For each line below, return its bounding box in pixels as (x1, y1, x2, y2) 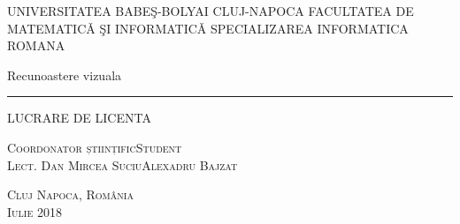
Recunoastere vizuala (7, 65, 122, 84)
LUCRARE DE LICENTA (7, 108, 151, 127)
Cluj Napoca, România (7, 185, 134, 204)
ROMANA (7, 36, 65, 55)
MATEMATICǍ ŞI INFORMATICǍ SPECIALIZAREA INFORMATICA (7, 19, 409, 37)
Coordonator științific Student (7, 138, 182, 156)
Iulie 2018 (7, 202, 62, 220)
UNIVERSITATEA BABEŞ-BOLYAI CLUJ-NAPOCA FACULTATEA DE (7, 2, 414, 19)
